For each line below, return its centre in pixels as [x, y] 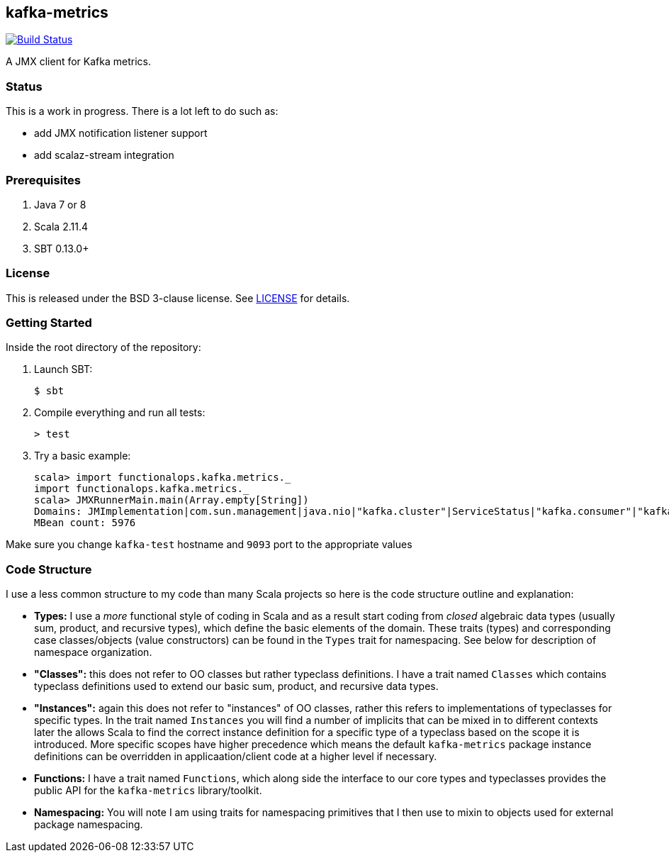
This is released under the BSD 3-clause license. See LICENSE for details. [178, 298]
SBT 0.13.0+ [62, 248]
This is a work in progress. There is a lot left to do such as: [142, 111]
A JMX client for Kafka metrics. [78, 62]
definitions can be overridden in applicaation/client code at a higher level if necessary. [236, 757]
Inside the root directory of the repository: [103, 347]
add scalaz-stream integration [104, 155]
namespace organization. [93, 652]
